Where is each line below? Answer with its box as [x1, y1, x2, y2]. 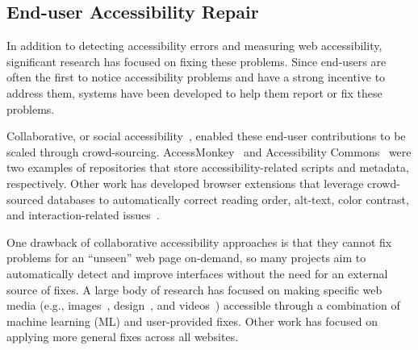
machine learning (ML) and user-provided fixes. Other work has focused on [6, 312, 378, 329]
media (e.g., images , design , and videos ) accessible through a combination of [6, 297, 400, 314]
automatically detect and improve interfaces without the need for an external [6, 265, 388, 281]
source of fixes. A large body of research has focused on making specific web [6, 281, 382, 298]
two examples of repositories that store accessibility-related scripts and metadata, [6, 159, 409, 176]
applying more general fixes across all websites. [6, 328, 239, 345]
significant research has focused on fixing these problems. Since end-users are [6, 52, 387, 69]
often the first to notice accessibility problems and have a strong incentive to [6, 69, 386, 85]
